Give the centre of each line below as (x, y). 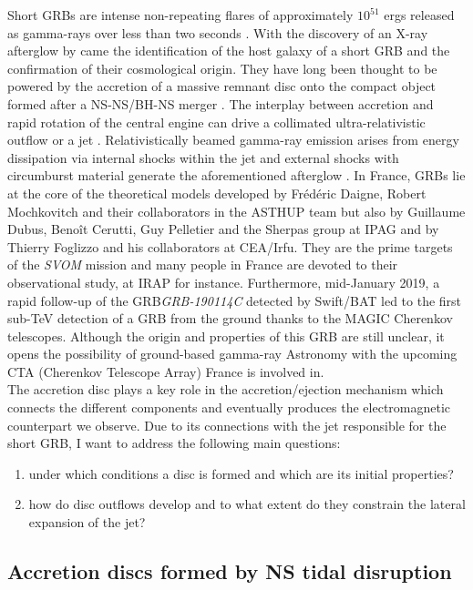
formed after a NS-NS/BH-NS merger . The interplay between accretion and (221, 103)
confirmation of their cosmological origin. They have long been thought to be (222, 68)
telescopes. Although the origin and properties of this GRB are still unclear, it (226, 336)
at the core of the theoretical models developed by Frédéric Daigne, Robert (217, 193)
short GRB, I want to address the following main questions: (174, 443)
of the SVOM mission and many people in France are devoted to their (203, 264)
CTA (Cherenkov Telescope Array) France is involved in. (166, 371)
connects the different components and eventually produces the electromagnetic (229, 407)
